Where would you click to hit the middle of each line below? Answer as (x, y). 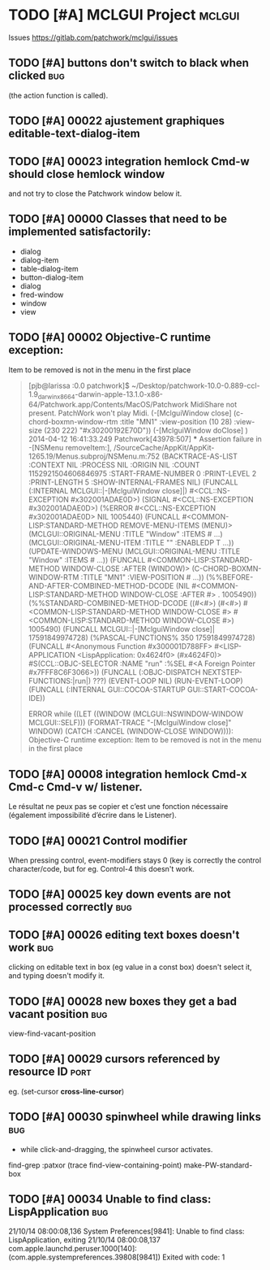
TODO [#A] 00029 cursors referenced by (114, 1059)
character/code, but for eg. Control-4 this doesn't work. (101, 869)
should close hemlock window (86, 174)
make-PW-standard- (218, 1165)
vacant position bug (58, 1014)
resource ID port (50, 1072)
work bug (31, 948)
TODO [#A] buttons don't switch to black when (129, 63)
